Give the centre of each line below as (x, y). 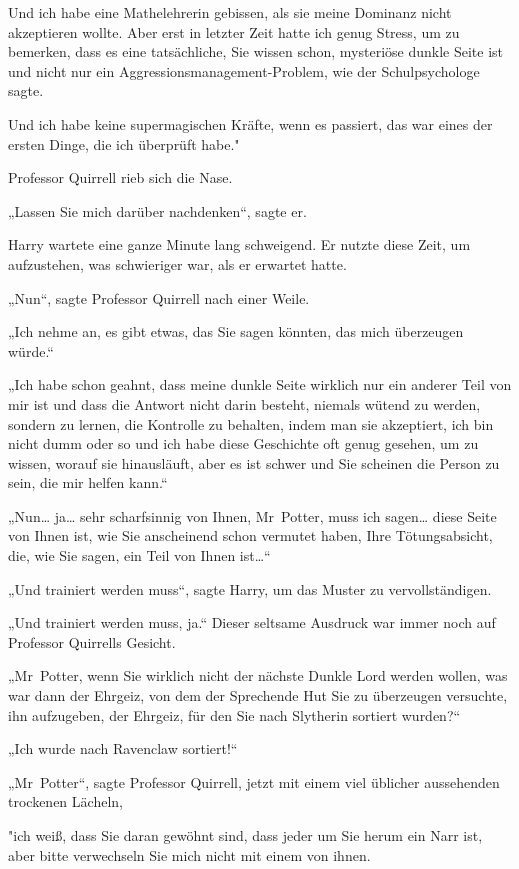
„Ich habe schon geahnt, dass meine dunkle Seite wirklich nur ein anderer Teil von (260, 384)
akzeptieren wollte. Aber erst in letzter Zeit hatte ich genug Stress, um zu (234, 31)
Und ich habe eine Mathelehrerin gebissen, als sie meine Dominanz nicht (230, 12)
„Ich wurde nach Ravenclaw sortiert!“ (123, 748)
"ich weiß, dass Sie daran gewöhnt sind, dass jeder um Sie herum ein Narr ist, (245, 835)
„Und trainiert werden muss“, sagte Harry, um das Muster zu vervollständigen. (250, 588)
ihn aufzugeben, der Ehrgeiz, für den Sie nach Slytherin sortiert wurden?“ (234, 714)
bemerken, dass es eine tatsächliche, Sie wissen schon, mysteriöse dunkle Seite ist (256, 51)
